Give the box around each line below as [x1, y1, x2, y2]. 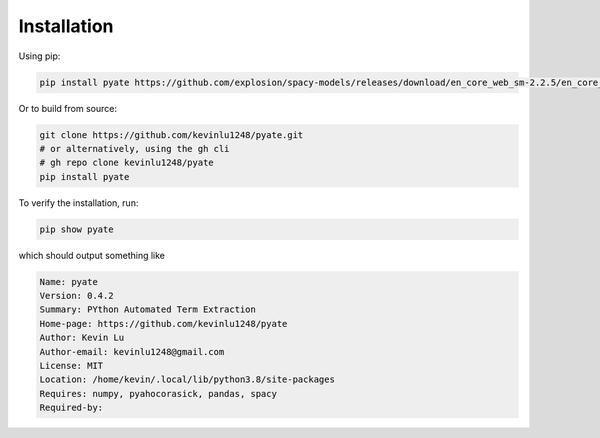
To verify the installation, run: [18, 196, 139, 209]
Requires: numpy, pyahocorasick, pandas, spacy [39, 388, 277, 399]
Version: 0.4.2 [39, 290, 114, 301]
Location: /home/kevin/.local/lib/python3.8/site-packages [39, 374, 335, 385]
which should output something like [18, 249, 165, 261]
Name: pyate [39, 276, 99, 287]
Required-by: [39, 402, 104, 414]
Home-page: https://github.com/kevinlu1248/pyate [39, 318, 288, 329]
